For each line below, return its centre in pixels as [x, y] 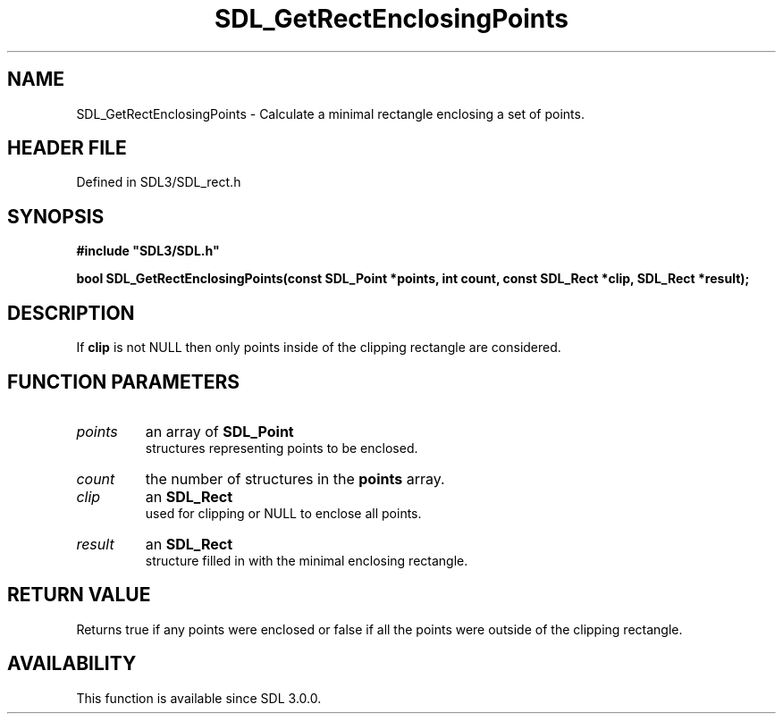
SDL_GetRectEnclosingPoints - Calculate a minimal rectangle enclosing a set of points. [330, 113]
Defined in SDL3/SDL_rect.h [159, 182]
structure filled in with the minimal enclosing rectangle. [307, 560]
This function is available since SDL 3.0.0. [199, 698]
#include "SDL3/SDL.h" [148, 251]
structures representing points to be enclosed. [282, 448]
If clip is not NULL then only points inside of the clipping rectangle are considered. [319, 348]
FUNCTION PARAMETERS [123, 381]
